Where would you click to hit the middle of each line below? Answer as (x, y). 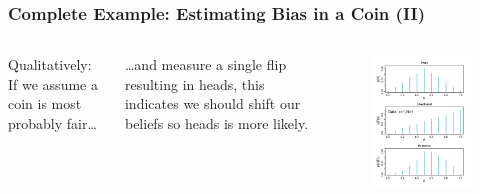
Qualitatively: (50, 64)
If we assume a (53, 83)
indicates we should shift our (212, 103)
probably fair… (52, 123)
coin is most (45, 103)
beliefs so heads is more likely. (216, 123)
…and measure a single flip (205, 64)
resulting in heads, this (194, 83)
